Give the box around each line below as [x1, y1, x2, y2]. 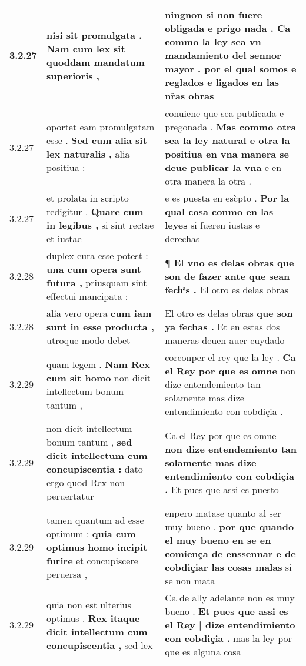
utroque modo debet [46, 333, 131, 347]
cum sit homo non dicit [46, 370, 151, 384]
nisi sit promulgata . [46, 28, 142, 42]
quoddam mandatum [46, 55, 145, 69]
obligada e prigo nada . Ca [165, 21, 291, 35]
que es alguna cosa [165, 645, 241, 658]
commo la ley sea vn [165, 35, 261, 48]
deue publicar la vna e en [165, 160, 282, 174]
